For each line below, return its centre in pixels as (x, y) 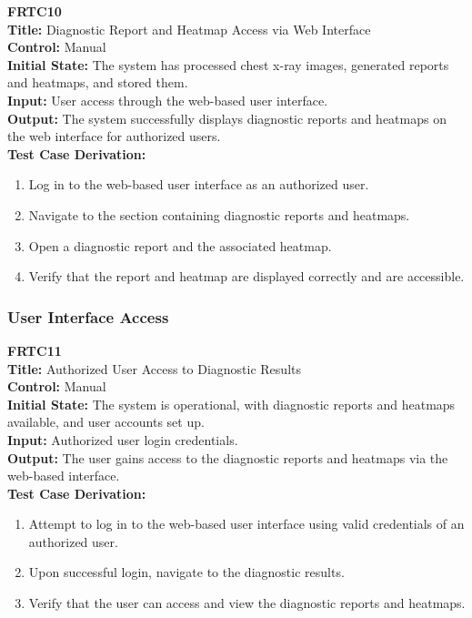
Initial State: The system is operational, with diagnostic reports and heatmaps (231, 404)
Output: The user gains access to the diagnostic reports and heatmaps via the (228, 457)
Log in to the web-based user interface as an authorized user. (199, 184)
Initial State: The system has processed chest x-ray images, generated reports (228, 64)
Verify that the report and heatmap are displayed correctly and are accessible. (246, 276)
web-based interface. (64, 476)
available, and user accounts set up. (106, 422)
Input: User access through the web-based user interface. (168, 100)
